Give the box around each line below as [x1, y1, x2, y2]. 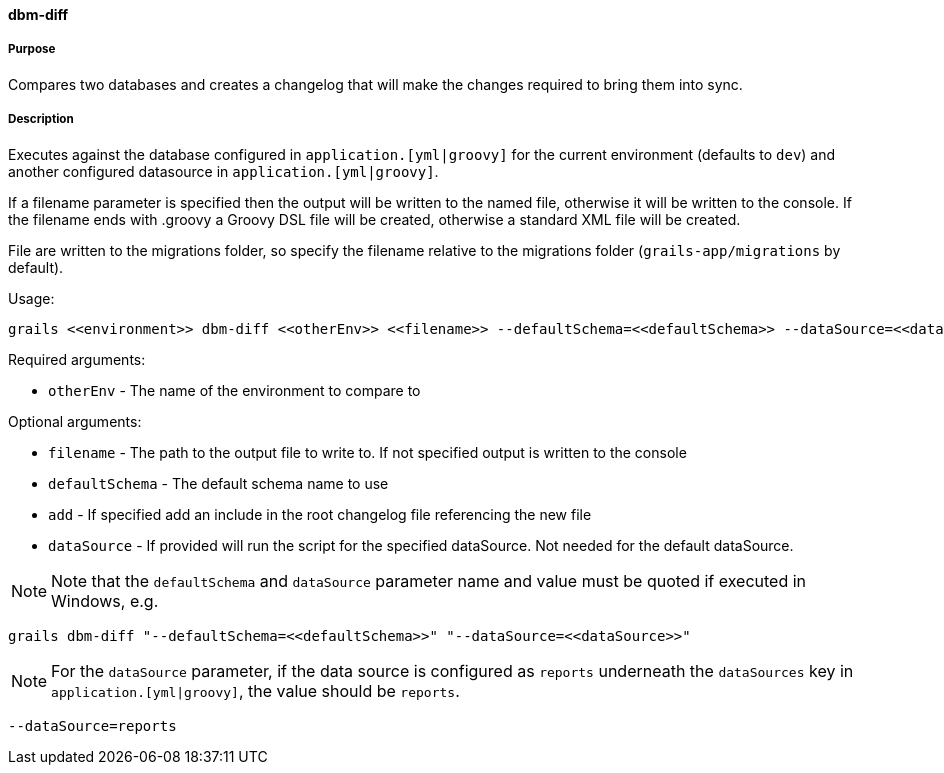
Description [8, 112, 74, 127]
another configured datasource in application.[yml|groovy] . [8, 162, 439, 180]
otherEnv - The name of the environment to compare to [48, 381, 421, 399]
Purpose [8, 42, 56, 57]
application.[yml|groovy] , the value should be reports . [51, 680, 460, 701]
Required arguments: [8, 350, 146, 368]
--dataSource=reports [8, 717, 177, 734]
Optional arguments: [8, 412, 142, 430]
